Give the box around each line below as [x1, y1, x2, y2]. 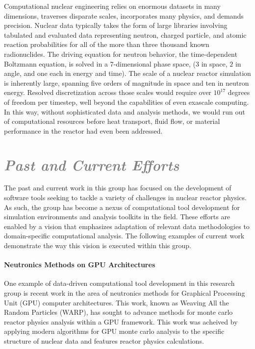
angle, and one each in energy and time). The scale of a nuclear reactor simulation [4, 68, 251, 78]
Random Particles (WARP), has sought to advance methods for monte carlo [4, 307, 233, 317]
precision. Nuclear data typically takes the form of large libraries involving [4, 20, 228, 30]
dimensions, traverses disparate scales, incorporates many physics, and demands [4, 10, 244, 21]
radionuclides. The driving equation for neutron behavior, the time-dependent [4, 48, 237, 59]
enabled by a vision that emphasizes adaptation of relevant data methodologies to [4, 221, 250, 231]
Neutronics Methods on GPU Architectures [4, 259, 155, 270]
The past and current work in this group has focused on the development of [4, 183, 231, 193]
